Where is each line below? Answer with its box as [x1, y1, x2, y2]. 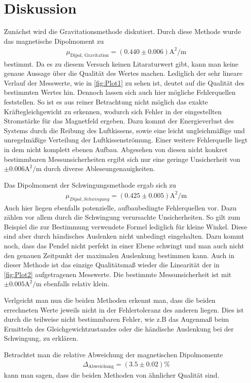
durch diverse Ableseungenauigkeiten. [44, 163, 155, 174]
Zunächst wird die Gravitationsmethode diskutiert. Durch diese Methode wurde [4, 26, 241, 36]
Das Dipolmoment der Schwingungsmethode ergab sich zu [4, 179, 176, 190]
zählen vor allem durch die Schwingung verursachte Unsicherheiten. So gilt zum [4, 212, 240, 222]
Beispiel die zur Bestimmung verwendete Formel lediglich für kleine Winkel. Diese [4, 221, 247, 231]
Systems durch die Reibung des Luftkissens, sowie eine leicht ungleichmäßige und [4, 125, 245, 135]
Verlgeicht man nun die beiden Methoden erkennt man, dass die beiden [4, 295, 216, 305]
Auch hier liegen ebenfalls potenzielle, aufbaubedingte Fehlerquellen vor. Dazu [4, 202, 236, 212]
